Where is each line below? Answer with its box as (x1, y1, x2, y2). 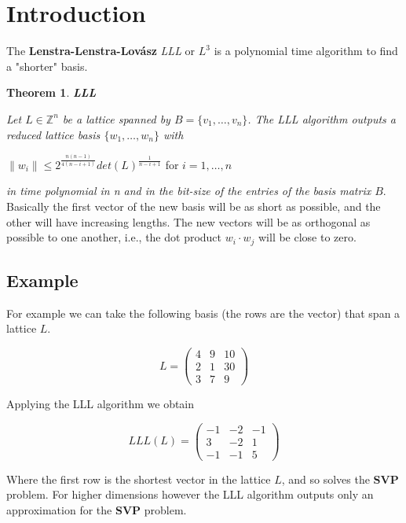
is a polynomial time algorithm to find (214, 42, 398, 59)
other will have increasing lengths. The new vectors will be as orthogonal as (6, 213, 371, 230)
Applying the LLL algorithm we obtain (6, 396, 195, 412)
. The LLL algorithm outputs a (247, 110, 396, 127)
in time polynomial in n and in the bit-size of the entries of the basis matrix (6, 182, 371, 199)
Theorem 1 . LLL (6, 84, 97, 101)
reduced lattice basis (6, 126, 101, 142)
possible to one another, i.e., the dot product (6, 229, 222, 245)
